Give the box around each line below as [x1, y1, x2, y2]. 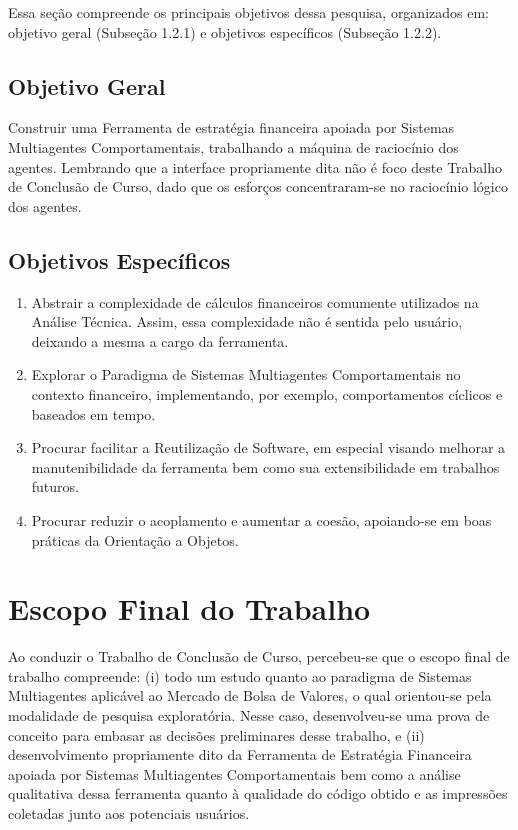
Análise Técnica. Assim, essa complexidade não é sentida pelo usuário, [31, 311, 463, 332]
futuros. [31, 476, 79, 497]
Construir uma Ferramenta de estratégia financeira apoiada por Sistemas [8, 117, 455, 138]
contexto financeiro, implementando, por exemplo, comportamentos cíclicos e [31, 383, 503, 404]
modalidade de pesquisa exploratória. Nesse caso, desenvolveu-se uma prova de [8, 705, 490, 725]
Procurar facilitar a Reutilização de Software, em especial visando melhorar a [31, 437, 506, 458]
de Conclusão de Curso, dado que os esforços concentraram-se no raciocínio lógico [8, 176, 508, 197]
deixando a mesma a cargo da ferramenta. [31, 330, 289, 351]
